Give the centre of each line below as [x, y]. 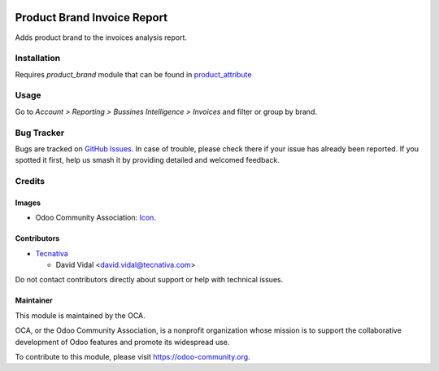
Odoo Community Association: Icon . [96, 218]
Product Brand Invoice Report [91, 17]
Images [28, 203]
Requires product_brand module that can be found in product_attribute [133, 74]
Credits [30, 181]
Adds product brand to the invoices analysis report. [101, 37]
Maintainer [34, 300]
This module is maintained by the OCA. [80, 315]
